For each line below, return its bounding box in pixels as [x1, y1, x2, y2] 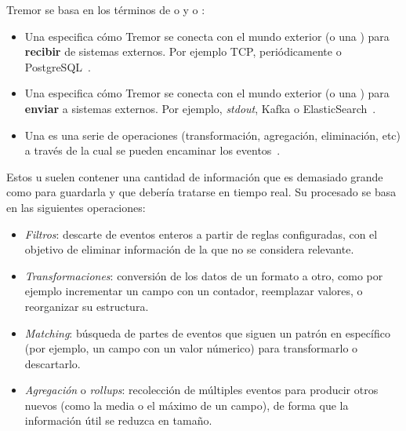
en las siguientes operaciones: [6, 199, 146, 215]
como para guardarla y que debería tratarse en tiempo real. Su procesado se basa [6, 184, 397, 200]
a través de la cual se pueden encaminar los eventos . [24, 142, 281, 159]
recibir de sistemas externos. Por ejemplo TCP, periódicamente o [24, 43, 342, 60]
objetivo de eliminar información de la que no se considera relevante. [24, 241, 354, 258]
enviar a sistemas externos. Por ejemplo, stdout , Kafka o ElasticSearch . [24, 100, 376, 116]
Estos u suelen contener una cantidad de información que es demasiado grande [6, 168, 383, 184]
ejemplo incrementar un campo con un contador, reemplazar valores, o [24, 283, 363, 299]
